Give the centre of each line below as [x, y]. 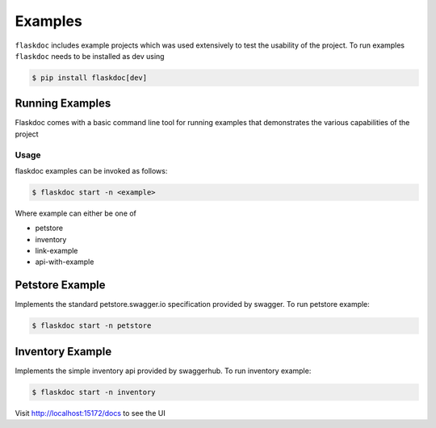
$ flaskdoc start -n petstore [92, 326]
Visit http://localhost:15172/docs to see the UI [90, 413]
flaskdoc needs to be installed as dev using [90, 56]
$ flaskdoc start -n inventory [94, 392]
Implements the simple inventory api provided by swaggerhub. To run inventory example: [163, 371]
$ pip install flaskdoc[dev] [90, 78]
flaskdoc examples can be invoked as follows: [91, 170]
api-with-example [65, 262]
